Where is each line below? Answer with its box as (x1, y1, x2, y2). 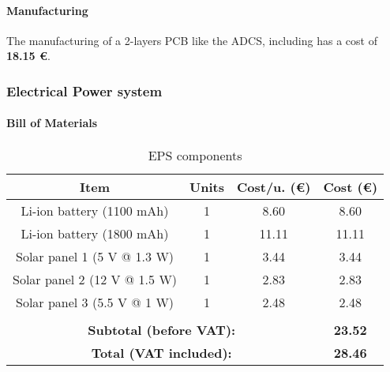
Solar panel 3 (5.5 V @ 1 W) (16, 292, 174, 311)
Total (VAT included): (91, 343, 232, 362)
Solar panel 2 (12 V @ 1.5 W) (13, 269, 178, 288)
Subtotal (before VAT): (88, 320, 236, 339)
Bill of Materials (6, 115, 98, 131)
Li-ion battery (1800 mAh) (21, 224, 169, 242)
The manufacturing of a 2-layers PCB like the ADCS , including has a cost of (6, 32, 377, 48)
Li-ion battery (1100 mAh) (21, 201, 169, 220)
